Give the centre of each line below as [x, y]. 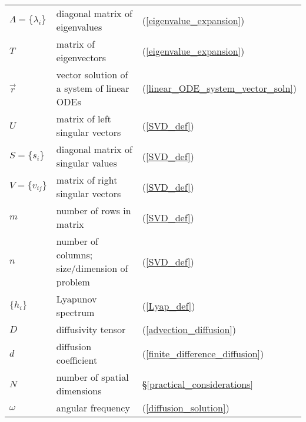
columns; [74, 255]
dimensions [79, 391]
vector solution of [92, 74]
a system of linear [93, 88]
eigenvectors [81, 57]
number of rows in [94, 210]
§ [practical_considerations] [197, 384]
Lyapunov [76, 299]
